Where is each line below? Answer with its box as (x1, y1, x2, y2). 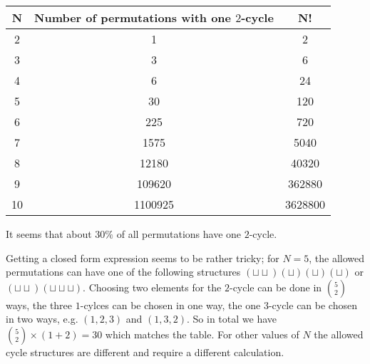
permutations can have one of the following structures (6, 264, 241, 279)
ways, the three (6, 297, 73, 312)
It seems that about (6, 227, 92, 241)
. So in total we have (187, 311, 277, 326)
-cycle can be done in (229, 279, 322, 294)
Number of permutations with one (34, 9, 232, 26)
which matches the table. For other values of (105, 326, 299, 341)
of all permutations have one (116, 227, 242, 241)
